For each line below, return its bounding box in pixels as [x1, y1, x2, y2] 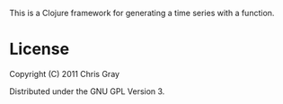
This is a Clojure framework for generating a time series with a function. [9, 8, 275, 18]
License [9, 39, 70, 59]
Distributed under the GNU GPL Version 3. [9, 85, 165, 97]
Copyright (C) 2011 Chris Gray [9, 68, 119, 79]
